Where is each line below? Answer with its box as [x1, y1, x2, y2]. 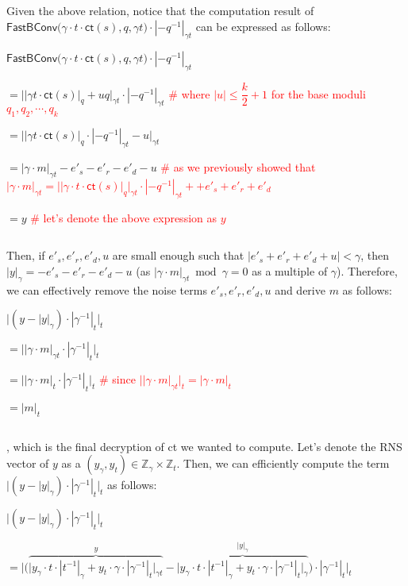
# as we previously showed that [160, 159, 316, 175]
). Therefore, [337, 262, 398, 279]
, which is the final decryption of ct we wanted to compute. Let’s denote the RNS [6, 438, 402, 454]
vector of [6, 455, 49, 472]
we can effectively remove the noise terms [6, 281, 207, 298]
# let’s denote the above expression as [30, 209, 217, 226]
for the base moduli [271, 85, 366, 102]
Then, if [6, 247, 45, 264]
